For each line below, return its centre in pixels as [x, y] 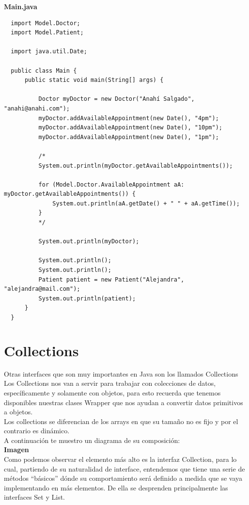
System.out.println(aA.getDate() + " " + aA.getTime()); [146, 203]
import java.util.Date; [49, 52]
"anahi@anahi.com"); [37, 108]
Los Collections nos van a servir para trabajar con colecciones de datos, [110, 383]
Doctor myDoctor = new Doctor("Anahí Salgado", [117, 99]
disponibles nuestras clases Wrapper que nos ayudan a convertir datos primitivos [124, 402]
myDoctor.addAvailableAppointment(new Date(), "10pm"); [131, 128]
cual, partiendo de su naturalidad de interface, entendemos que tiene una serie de [124, 468]
